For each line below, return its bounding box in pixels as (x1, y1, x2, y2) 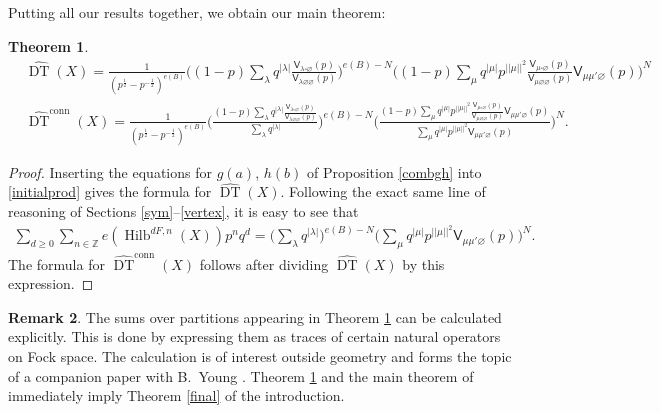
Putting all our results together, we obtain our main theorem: (8, 2, 386, 22)
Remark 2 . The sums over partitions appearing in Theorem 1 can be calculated (8, 306, 502, 327)
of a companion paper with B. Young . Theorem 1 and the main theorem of (8, 365, 474, 386)
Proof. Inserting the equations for (8, 161, 212, 182)
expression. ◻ (8, 273, 94, 294)
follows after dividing (199, 253, 329, 274)
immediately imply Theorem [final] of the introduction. (8, 385, 345, 406)
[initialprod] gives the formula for (8, 181, 212, 202)
